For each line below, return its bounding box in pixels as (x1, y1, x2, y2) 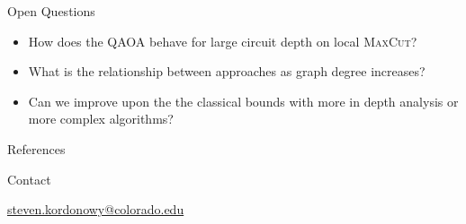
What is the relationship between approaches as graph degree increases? (28, 62, 426, 81)
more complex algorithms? (28, 109, 174, 128)
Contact (7, 169, 51, 188)
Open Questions (7, 2, 95, 20)
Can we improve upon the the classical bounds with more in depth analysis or (28, 91, 459, 110)
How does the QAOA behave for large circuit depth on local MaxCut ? (28, 31, 417, 50)
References (7, 139, 66, 158)
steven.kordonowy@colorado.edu (7, 200, 184, 219)
